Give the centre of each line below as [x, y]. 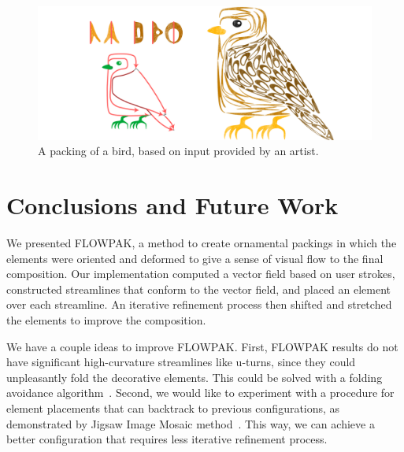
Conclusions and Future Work [172, 205]
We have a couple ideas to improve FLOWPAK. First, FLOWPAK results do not [202, 346]
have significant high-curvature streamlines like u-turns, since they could [181, 362]
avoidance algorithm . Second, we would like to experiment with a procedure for [200, 393]
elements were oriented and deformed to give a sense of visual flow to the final [195, 258]
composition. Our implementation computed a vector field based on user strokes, [201, 274]
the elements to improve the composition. [106, 320]
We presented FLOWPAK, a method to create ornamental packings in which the [202, 243]
